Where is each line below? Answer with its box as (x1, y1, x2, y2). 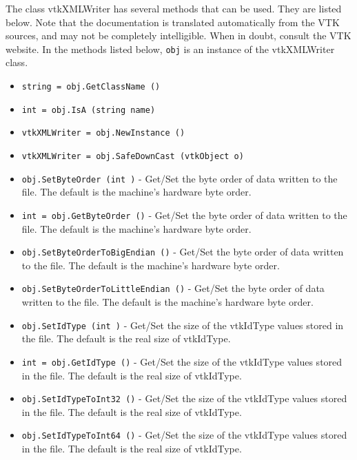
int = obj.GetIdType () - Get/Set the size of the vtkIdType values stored (21, 354, 343, 368)
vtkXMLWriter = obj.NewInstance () (21, 128, 185, 138)
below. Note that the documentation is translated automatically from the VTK (6, 14, 340, 29)
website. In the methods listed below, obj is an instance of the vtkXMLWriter (6, 41, 335, 56)
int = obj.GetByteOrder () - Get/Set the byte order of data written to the (21, 207, 347, 222)
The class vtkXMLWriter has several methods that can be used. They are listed (6, 1, 342, 15)
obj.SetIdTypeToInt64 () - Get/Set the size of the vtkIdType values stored (21, 428, 347, 442)
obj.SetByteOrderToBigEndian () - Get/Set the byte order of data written (21, 244, 344, 259)
